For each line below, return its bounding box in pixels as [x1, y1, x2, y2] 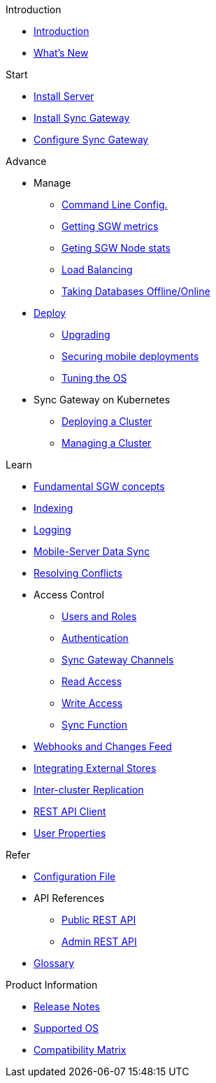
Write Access [62, 697, 123, 709]
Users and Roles [62, 610, 137, 622]
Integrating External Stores [34, 762, 157, 774]
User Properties [34, 827, 106, 839]
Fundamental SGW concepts [34, 480, 165, 492]
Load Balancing [62, 264, 133, 275]
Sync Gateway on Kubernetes [34, 394, 171, 406]
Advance [6, 155, 47, 167]
